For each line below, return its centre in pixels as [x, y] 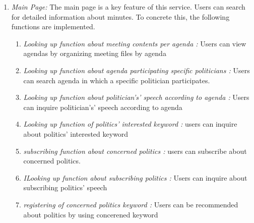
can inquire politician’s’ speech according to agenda [103, 107]
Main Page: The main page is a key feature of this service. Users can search [128, 7]
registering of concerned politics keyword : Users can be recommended [131, 204]
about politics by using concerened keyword [91, 214]
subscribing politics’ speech [65, 187]
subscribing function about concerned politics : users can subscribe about [135, 151]
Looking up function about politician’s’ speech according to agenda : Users [136, 97]
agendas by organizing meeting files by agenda [95, 53]
